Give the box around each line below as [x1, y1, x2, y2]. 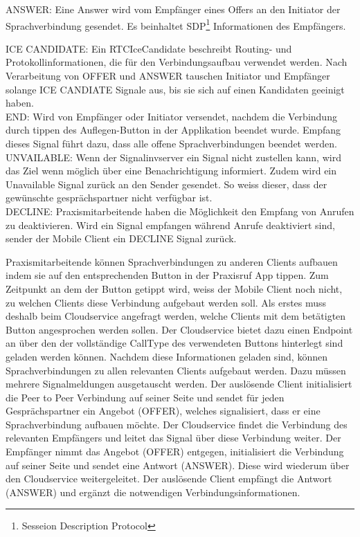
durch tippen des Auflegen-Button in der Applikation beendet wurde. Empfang [6, 122, 341, 137]
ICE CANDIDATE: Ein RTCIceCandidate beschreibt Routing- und [6, 41, 292, 55]
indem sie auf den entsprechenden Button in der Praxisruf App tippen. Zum [6, 268, 329, 282]
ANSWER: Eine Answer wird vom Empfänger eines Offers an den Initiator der [6, 2, 341, 16]
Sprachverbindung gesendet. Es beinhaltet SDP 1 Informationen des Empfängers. [6, 16, 346, 33]
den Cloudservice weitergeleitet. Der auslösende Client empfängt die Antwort [6, 471, 332, 486]
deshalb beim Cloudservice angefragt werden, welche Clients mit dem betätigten [6, 309, 346, 323]
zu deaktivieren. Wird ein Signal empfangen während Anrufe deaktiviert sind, [6, 217, 335, 232]
